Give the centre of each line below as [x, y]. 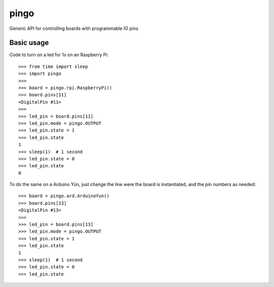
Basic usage [29, 43]
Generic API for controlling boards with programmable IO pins [74, 28]
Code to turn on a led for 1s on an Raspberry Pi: [59, 55]
